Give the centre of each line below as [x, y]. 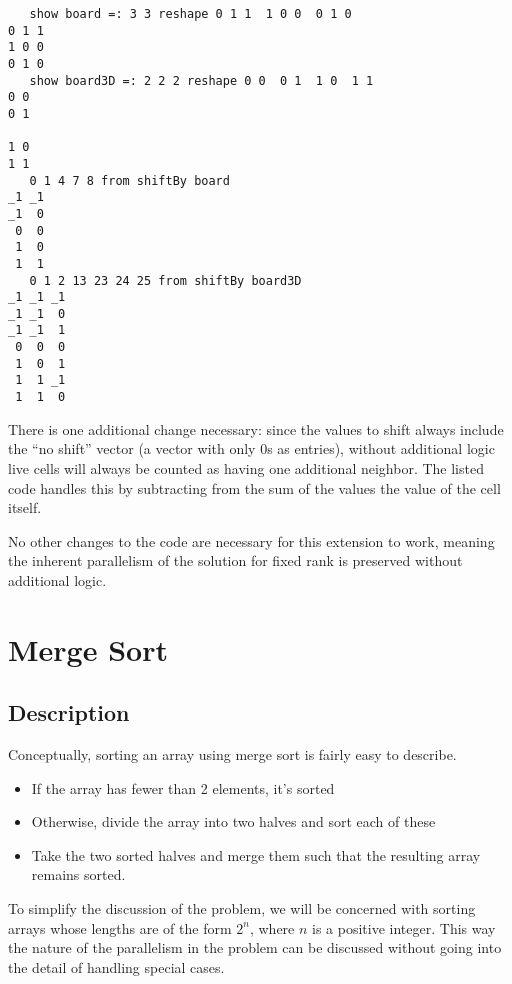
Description [69, 712]
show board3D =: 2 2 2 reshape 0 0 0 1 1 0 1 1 [201, 80]
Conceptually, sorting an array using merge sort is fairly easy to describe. [232, 754]
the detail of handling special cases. [116, 966]
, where [272, 927]
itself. [25, 507]
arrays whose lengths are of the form [120, 927]
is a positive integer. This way [404, 927]
